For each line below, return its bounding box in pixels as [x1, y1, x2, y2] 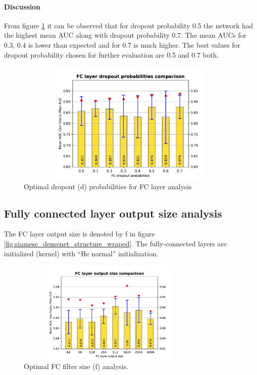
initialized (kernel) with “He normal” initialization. [4, 248, 158, 258]
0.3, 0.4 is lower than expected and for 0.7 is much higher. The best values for [4, 39, 241, 50]
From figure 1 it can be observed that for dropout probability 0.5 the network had [4, 20, 254, 30]
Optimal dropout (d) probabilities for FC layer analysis [24, 181, 192, 191]
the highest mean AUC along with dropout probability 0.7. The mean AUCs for [4, 30, 247, 40]
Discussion [4, 1, 41, 11]
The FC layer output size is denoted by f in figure [4, 228, 155, 239]
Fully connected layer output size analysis [4, 205, 222, 221]
